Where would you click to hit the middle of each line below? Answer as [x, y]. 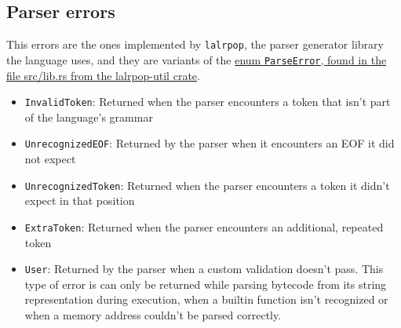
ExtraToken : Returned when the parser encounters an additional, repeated [204, 226]
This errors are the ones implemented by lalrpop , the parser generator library [195, 44]
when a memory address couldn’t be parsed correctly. [153, 314]
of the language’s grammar [89, 117]
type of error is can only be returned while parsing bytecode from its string [206, 284]
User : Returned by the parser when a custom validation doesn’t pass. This [204, 269]
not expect [50, 159]
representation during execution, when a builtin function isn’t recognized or [206, 299]
